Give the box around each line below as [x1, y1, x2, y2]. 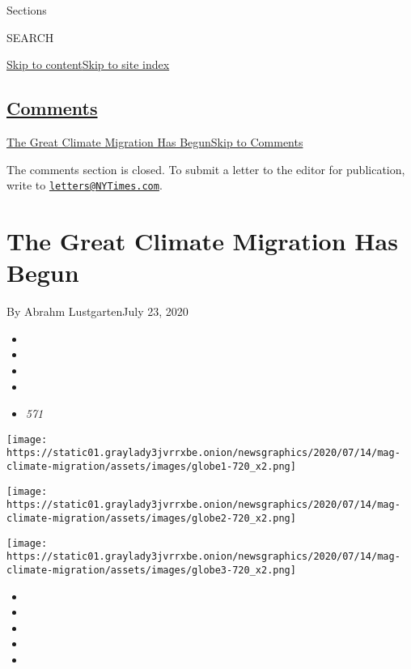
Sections [6, 2, 47, 18]
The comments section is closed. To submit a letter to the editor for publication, [6, 160, 405, 177]
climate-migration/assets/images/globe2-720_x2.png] [6, 512, 296, 524]
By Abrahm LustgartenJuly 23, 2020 [6, 303, 189, 320]
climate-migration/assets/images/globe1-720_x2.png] [6, 461, 296, 473]
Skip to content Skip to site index [6, 56, 170, 73]
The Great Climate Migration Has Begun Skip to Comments [6, 133, 303, 150]
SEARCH [6, 28, 54, 45]
